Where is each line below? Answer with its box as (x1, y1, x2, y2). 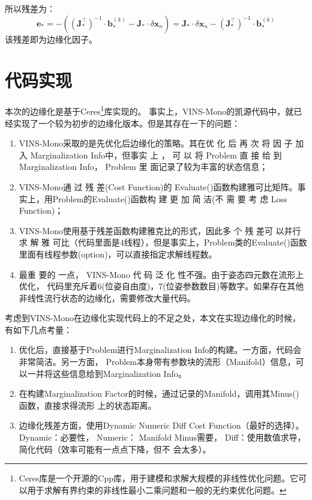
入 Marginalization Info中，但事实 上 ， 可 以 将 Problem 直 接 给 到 (19, 148, 282, 161)
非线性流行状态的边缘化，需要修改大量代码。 (19, 291, 196, 304)
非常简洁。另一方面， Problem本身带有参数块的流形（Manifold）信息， (19, 355, 296, 368)
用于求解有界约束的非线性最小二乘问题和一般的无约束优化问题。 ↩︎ (27, 483, 287, 496)
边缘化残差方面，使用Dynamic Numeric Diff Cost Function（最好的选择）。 (19, 419, 304, 432)
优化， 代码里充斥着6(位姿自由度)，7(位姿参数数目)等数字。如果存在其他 (19, 280, 304, 292)
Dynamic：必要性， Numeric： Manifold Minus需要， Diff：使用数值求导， (19, 431, 306, 444)
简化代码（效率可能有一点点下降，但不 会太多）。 (19, 442, 211, 455)
